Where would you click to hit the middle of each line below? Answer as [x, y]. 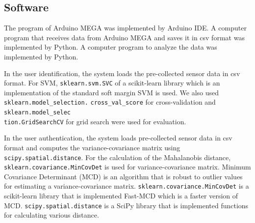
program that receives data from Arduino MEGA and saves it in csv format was [124, 37]
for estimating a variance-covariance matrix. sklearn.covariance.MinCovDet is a [127, 186]
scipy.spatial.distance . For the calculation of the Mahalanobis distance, [117, 157]
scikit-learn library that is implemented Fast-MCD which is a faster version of [121, 196]
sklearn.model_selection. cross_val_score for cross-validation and [110, 102]
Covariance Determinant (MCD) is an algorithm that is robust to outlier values [123, 176]
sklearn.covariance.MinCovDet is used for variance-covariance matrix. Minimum [127, 167]
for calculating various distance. [51, 215]
